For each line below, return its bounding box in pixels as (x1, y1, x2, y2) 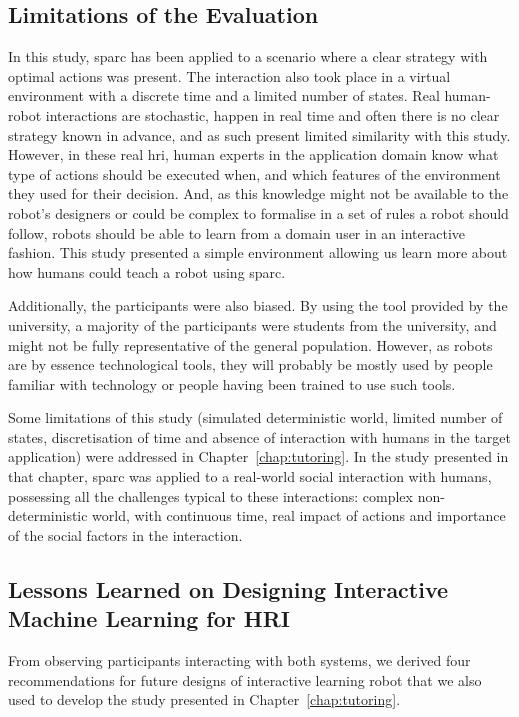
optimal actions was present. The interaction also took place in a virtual (8, 65, 451, 86)
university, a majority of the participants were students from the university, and (8, 314, 497, 335)
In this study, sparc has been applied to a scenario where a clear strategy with (8, 46, 488, 67)
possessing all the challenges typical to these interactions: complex (8, 485, 413, 506)
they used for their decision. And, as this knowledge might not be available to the (8, 183, 509, 204)
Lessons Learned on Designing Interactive (8, 573, 449, 604)
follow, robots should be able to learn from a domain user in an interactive (8, 222, 466, 243)
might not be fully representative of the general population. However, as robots (8, 334, 493, 355)
